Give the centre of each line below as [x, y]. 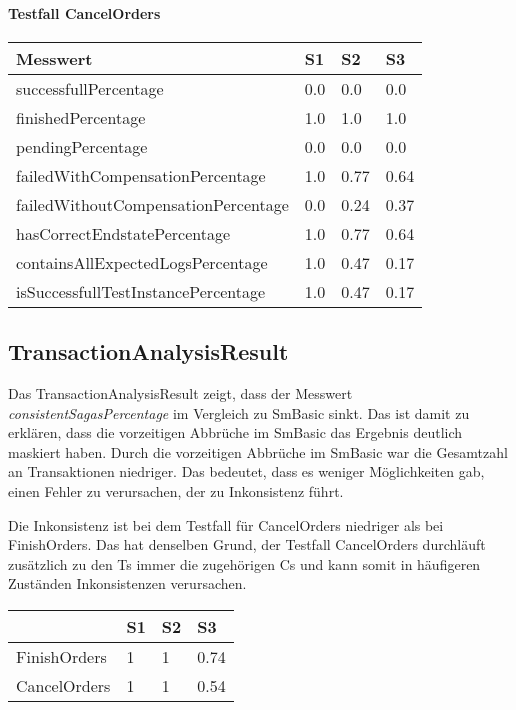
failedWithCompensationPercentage [141, 175]
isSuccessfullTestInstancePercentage [141, 291]
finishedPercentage [81, 117]
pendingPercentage [82, 146]
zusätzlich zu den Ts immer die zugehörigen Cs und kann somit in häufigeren [244, 563]
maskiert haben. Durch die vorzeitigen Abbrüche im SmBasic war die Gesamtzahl [258, 451]
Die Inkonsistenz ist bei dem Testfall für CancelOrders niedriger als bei [226, 524]
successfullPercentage [90, 88]
